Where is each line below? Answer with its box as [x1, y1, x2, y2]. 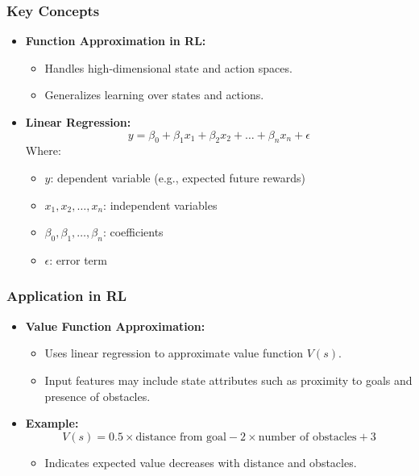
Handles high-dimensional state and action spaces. [44, 59, 292, 76]
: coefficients [102, 223, 164, 240]
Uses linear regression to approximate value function [44, 344, 304, 361]
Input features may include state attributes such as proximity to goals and [44, 371, 413, 388]
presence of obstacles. [44, 387, 151, 404]
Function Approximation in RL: [25, 32, 206, 49]
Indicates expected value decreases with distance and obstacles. [44, 453, 357, 470]
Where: [25, 142, 61, 159]
